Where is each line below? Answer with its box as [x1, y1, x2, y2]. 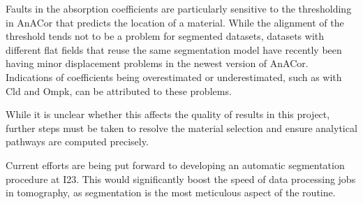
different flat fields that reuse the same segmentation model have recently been [6, 42, 342, 57]
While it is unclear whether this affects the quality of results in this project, [6, 107, 330, 122]
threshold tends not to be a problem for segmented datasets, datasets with [6, 29, 325, 43]
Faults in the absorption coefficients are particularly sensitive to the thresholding [6, 1, 352, 15]
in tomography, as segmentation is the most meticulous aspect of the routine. [6, 185, 336, 200]
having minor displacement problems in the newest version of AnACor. [6, 56, 309, 71]
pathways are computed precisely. [6, 134, 149, 149]
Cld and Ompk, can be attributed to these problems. [6, 83, 232, 98]
